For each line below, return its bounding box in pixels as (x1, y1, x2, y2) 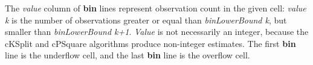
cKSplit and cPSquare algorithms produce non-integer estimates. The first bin (5, 37, 296, 49)
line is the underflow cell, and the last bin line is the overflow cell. (5, 49, 250, 61)
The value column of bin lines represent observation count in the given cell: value (5, 2, 306, 14)
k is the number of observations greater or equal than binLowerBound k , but (5, 13, 287, 26)
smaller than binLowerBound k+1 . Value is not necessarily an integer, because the (5, 25, 309, 38)
